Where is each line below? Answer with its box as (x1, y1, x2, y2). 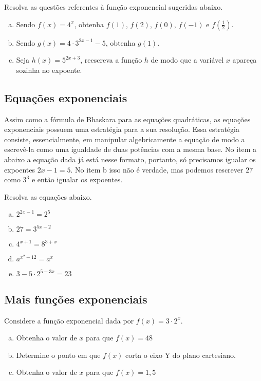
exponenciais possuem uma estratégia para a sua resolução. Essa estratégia (4, 124, 239, 135)
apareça (232, 54, 257, 65)
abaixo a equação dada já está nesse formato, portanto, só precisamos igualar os (4, 154, 256, 164)
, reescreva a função (80, 54, 142, 65)
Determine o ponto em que (16, 349, 101, 360)
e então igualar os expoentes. (31, 174, 123, 185)
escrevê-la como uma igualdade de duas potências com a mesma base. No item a (4, 144, 257, 155)
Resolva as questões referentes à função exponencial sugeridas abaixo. (4, 2, 223, 12)
